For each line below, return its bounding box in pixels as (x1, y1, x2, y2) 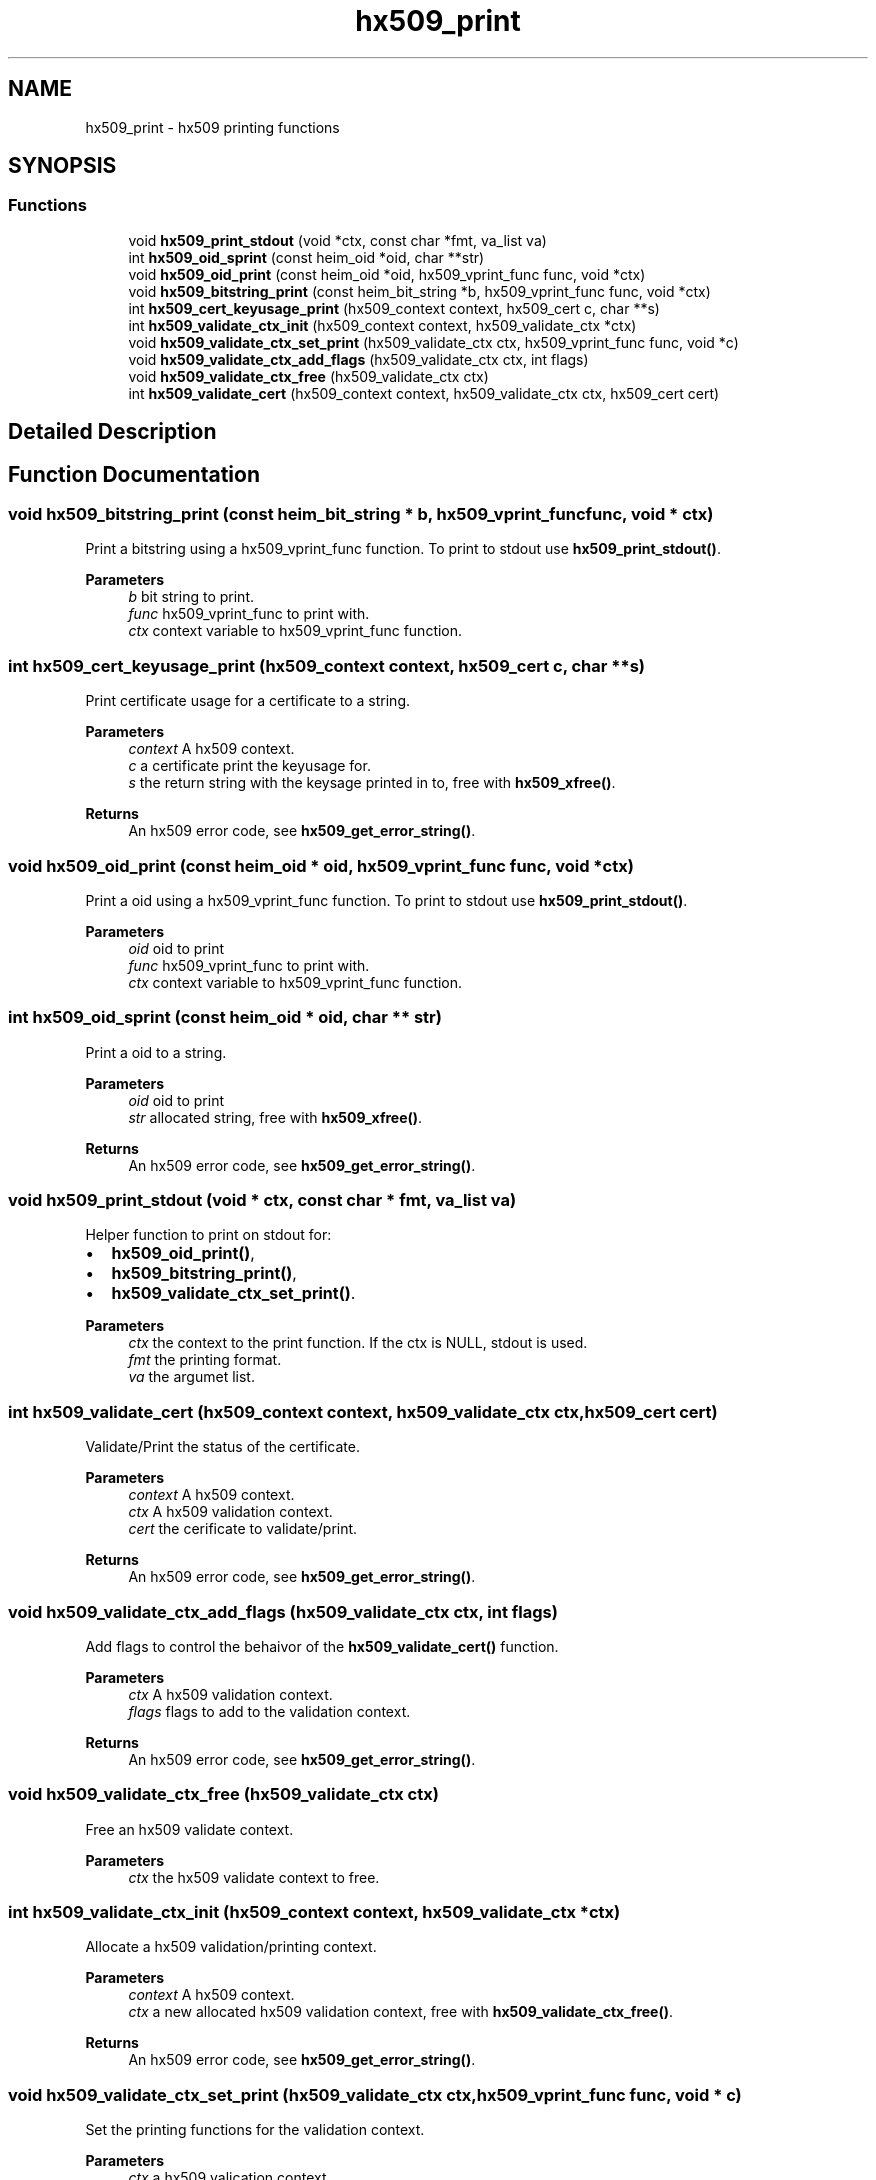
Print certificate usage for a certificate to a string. (85, 692, 411, 710)
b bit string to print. (128, 588, 254, 606)
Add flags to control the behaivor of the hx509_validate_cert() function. (85, 1637, 559, 1655)
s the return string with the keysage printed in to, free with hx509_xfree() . (128, 774, 616, 792)
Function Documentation (8, 461, 260, 487)
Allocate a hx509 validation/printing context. (85, 1938, 377, 1956)
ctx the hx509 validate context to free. (128, 1868, 380, 1886)
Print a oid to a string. (85, 1043, 227, 1061)
